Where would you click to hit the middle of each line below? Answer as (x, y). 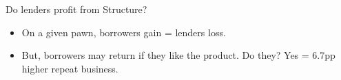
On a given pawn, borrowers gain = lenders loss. (124, 32)
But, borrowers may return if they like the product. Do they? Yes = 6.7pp (178, 55)
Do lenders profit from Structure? (76, 9)
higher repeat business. (70, 68)
